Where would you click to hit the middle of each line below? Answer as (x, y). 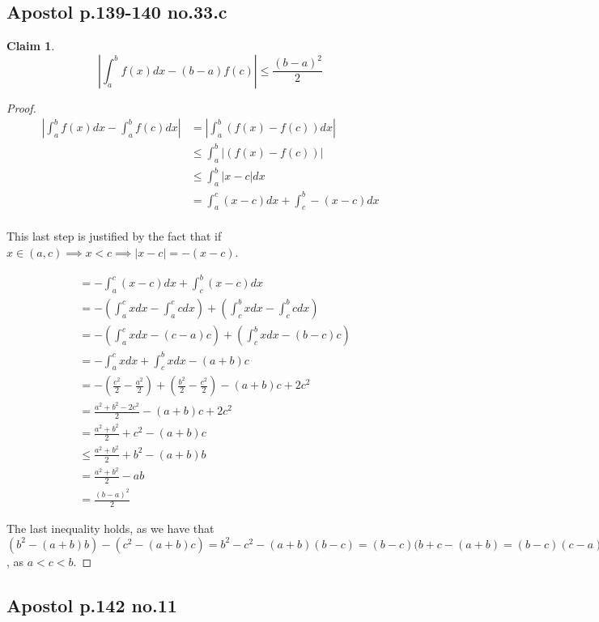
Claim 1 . (31, 46)
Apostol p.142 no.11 (92, 605)
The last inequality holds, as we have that (110, 528)
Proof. (21, 107)
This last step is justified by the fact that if (114, 236)
